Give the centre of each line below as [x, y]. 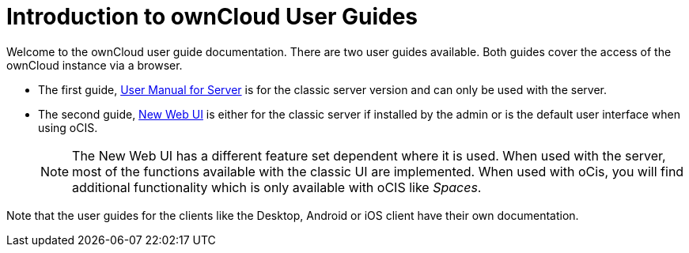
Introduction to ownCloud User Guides [212, 17]
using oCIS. [68, 127]
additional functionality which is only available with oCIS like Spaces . [277, 187]
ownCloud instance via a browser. [95, 65]
